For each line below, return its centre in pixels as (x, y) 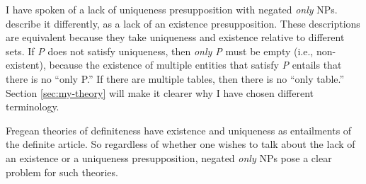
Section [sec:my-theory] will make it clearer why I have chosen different (160, 92)
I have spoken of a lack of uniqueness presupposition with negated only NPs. (172, 9)
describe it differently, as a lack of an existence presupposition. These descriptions (183, 23)
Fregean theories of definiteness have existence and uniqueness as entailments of (179, 130)
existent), (26, 65)
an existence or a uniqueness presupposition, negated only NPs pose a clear (169, 157)
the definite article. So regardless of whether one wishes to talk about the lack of (181, 144)
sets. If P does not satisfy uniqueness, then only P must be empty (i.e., (160, 51)
